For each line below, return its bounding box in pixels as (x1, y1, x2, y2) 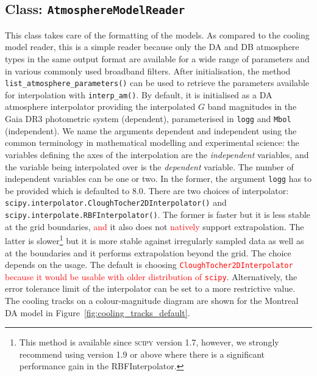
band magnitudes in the (207, 100, 297, 113)
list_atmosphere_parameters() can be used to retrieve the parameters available (5, 76, 310, 89)
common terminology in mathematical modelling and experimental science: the (5, 136, 299, 149)
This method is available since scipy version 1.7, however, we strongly (19, 336, 279, 349)
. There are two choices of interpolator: (143, 184, 289, 197)
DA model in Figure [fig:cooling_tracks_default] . (5, 306, 190, 319)
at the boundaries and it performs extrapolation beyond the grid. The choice (5, 246, 291, 259)
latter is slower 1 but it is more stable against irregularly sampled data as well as (5, 233, 304, 247)
